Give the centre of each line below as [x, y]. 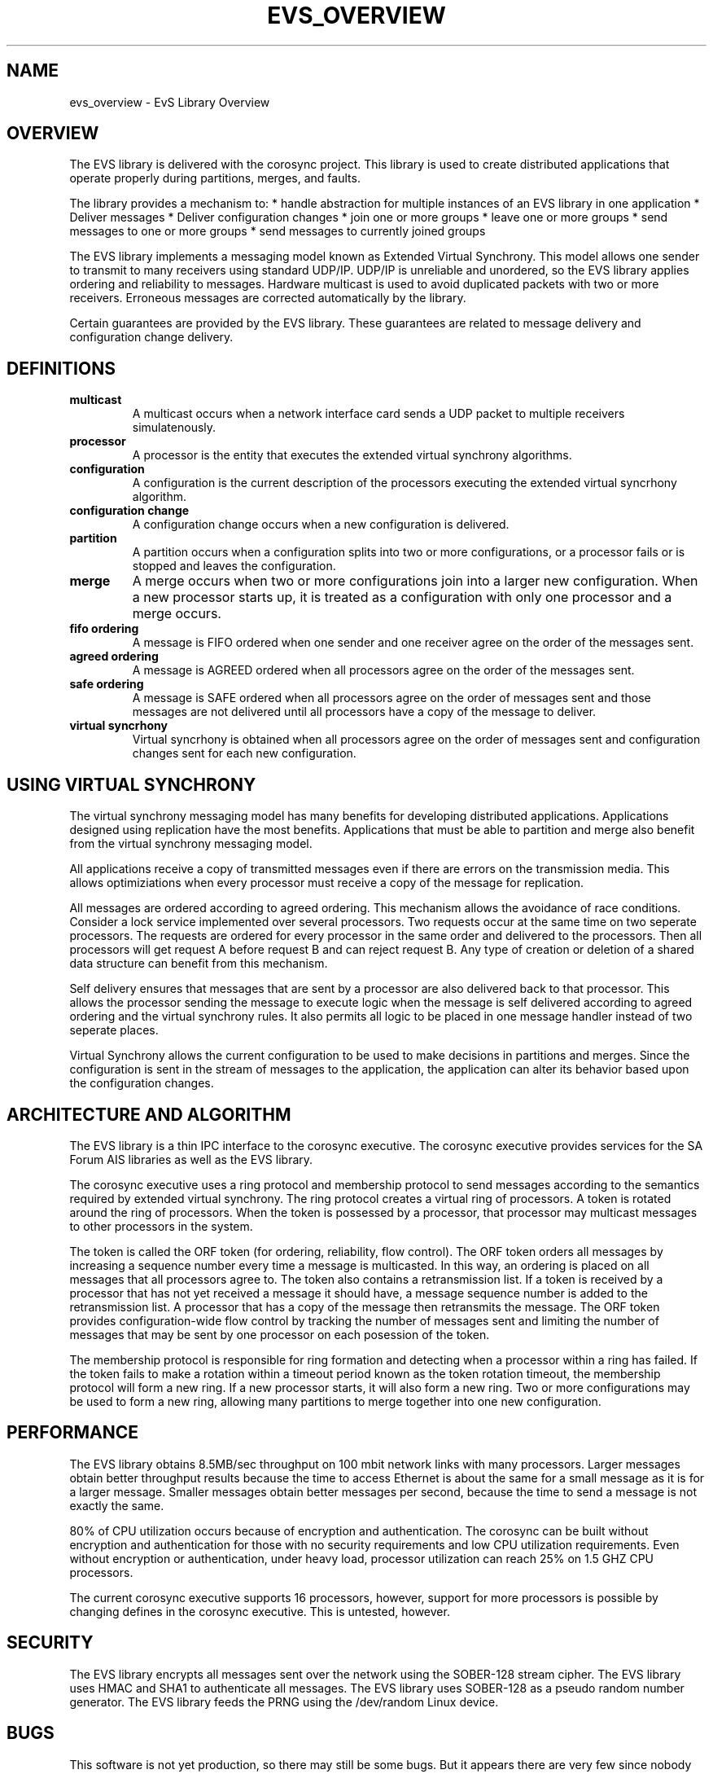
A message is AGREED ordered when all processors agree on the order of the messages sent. [383, 670]
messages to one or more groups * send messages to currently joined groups [278, 231]
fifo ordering [104, 629]
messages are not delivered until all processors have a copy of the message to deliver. [364, 712]
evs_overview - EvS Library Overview [170, 102]
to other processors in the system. [161, 1226]
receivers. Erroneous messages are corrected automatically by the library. [268, 298]
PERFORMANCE [72, 1433]
